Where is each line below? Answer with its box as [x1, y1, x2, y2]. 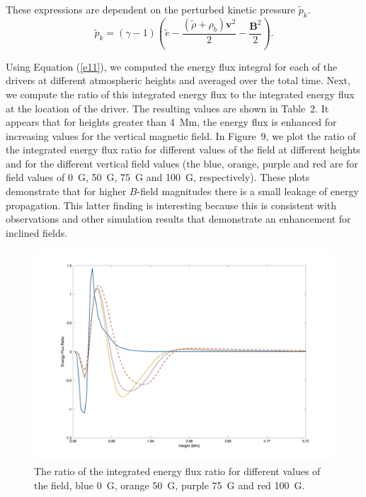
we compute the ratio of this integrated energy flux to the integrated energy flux [6, 86, 355, 101]
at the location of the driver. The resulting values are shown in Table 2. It [6, 100, 329, 115]
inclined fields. [6, 225, 68, 240]
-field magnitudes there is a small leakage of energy [137, 184, 359, 199]
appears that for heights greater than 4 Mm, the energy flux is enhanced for [6, 115, 337, 129]
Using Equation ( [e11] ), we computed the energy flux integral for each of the [6, 59, 338, 74]
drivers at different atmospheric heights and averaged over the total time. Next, [6, 73, 350, 88]
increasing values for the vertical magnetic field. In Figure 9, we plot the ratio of [6, 128, 356, 143]
